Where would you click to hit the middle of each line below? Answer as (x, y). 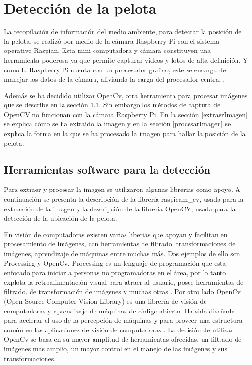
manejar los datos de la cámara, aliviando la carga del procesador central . (115, 79)
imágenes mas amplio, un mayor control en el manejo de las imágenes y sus (116, 348)
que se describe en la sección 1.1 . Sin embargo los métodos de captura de (112, 105)
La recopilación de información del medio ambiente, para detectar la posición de (123, 31)
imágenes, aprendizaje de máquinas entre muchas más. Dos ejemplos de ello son (122, 253)
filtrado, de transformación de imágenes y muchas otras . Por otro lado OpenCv (122, 291)
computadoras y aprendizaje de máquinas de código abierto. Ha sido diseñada (119, 310)
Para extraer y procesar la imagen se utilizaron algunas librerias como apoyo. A (122, 189)
